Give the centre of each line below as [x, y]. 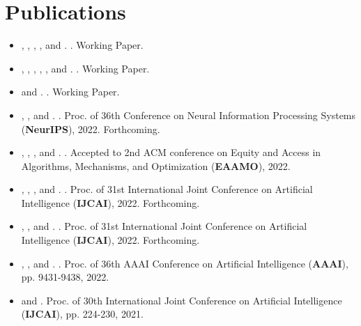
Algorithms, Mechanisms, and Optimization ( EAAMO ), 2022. [156, 165]
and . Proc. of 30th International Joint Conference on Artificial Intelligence [182, 300]
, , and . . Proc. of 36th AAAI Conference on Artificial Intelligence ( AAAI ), [185, 263]
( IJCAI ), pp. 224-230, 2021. [82, 314]
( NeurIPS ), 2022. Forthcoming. [91, 129]
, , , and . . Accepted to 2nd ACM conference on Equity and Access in [171, 152]
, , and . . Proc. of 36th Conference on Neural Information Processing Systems [189, 115]
